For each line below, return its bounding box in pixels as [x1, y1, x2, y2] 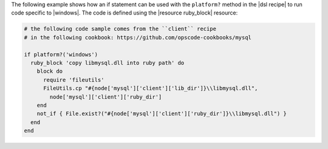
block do [36, 68, 63, 75]
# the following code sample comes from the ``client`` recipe [24, 25, 217, 33]
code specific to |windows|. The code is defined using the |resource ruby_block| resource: [11, 9, 238, 16]
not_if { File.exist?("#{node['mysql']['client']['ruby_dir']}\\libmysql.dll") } [36, 110, 287, 118]
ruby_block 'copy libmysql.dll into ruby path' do [30, 59, 185, 66]
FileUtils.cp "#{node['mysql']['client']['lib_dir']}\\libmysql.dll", [43, 85, 258, 92]
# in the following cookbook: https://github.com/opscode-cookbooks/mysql [24, 34, 252, 41]
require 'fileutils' [43, 76, 104, 83]
